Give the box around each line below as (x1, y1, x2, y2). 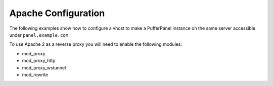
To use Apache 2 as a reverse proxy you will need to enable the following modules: (9, 41, 182, 47)
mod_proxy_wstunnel (22, 64, 66, 70)
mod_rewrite (22, 71, 48, 77)
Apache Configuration (9, 8, 105, 19)
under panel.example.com (9, 32, 68, 38)
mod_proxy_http (22, 58, 56, 64)
